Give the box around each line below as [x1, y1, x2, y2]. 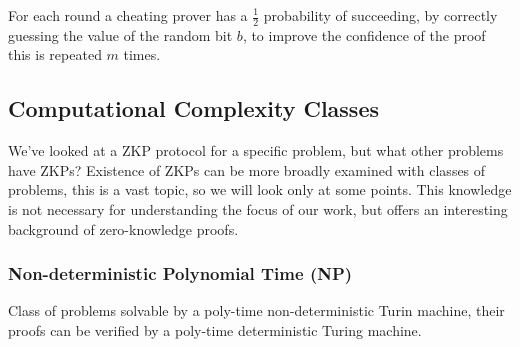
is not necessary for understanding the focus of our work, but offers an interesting [8, 199, 508, 219]
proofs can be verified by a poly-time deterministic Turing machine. [8, 320, 422, 340]
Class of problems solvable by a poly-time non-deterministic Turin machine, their [8, 300, 505, 321]
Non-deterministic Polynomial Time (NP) [8, 261, 353, 286]
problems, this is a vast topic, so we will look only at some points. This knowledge [8, 179, 512, 200]
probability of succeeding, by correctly [263, 5, 498, 25]
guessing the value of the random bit [8, 24, 233, 45]
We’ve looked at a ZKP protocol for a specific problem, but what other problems [8, 140, 504, 161]
